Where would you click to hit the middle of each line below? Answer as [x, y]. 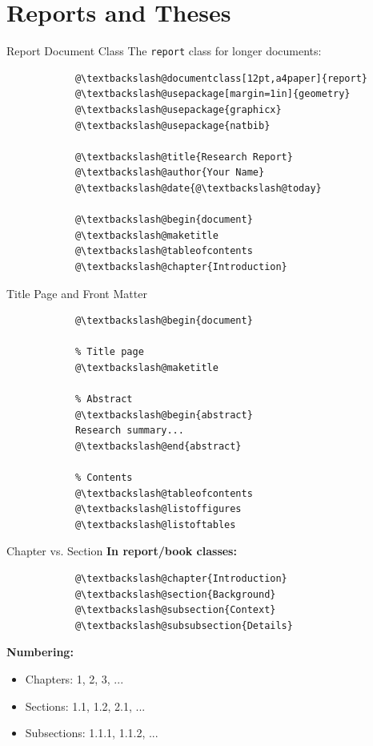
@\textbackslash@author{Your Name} [170, 173]
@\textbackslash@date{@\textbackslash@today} [198, 188]
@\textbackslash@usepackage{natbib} [172, 125]
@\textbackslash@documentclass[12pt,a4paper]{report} [221, 78]
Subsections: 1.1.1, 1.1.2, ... [92, 733]
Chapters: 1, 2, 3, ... [74, 678]
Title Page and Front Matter [77, 293]
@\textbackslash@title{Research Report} [184, 157]
